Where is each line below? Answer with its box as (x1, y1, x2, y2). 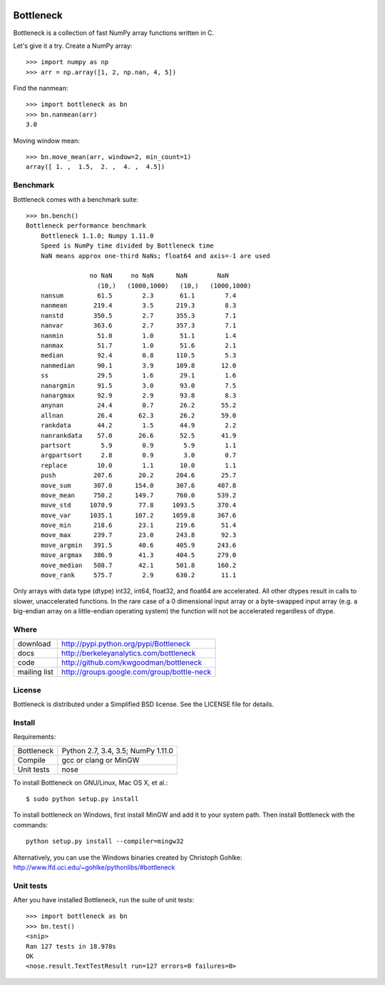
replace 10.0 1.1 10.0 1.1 (40, 461, 237, 469)
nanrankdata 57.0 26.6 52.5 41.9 (40, 432, 237, 439)
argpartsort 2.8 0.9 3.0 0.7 (40, 451, 237, 459)
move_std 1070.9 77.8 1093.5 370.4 (40, 501, 237, 509)
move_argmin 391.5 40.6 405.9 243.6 (40, 541, 237, 549)
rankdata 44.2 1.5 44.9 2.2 (40, 422, 237, 429)
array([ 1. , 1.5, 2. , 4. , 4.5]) (26, 163, 165, 171)
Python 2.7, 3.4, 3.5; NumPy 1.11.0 (61, 745, 174, 755)
